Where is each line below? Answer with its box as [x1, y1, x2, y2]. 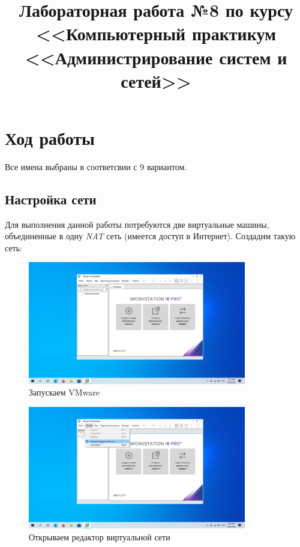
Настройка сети [5, 189, 97, 208]
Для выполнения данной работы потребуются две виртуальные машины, [5, 218, 269, 230]
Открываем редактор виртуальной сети [29, 530, 170, 543]
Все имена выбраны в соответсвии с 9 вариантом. [5, 160, 187, 173]
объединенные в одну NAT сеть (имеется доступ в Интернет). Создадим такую [5, 230, 296, 242]
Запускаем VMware [29, 386, 100, 399]
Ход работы [5, 125, 95, 150]
